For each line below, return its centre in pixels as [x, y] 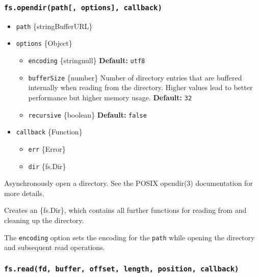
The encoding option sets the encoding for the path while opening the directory [129, 237]
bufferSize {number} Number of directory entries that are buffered [135, 77]
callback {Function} [49, 132]
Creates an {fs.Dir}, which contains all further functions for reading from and [125, 210]
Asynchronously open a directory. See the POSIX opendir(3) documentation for [128, 183]
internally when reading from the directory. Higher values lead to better [140, 87]
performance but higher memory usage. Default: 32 [110, 97]
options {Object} [44, 43]
